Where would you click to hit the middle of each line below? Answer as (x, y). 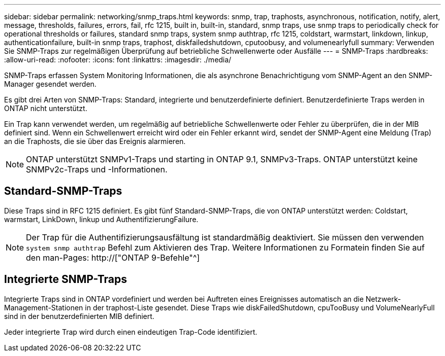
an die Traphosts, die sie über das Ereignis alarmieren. (95, 141)
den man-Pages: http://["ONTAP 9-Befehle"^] (113, 257)
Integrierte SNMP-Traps (66, 279)
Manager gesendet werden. (50, 84)
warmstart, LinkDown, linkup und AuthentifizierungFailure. (101, 219)
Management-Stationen (44, 307)
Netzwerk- (383, 299)
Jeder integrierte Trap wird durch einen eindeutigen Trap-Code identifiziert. (131, 332)
